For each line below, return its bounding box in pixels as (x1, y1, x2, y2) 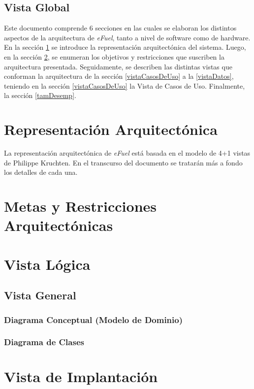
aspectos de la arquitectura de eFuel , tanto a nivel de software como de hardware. (4, 32, 251, 42)
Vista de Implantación (4, 366, 158, 387)
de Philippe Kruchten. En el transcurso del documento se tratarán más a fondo (4, 157, 243, 167)
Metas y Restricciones (4, 196, 157, 216)
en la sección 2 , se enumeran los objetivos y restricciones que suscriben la (4, 51, 224, 62)
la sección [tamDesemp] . (4, 90, 76, 100)
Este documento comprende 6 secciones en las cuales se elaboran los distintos (4, 23, 237, 33)
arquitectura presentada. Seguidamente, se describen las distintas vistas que (4, 61, 232, 71)
